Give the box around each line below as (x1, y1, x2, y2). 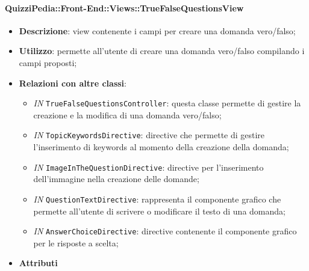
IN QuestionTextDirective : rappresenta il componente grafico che (33, 192, 281, 205)
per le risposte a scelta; (33, 236, 119, 249)
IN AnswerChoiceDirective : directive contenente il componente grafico (33, 225, 297, 237)
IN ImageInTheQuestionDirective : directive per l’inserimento (33, 160, 264, 173)
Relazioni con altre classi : (19, 76, 126, 89)
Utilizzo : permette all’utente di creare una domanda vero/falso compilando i (19, 44, 305, 57)
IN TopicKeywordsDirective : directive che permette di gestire (33, 129, 265, 141)
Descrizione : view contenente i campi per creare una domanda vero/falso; (19, 24, 296, 37)
